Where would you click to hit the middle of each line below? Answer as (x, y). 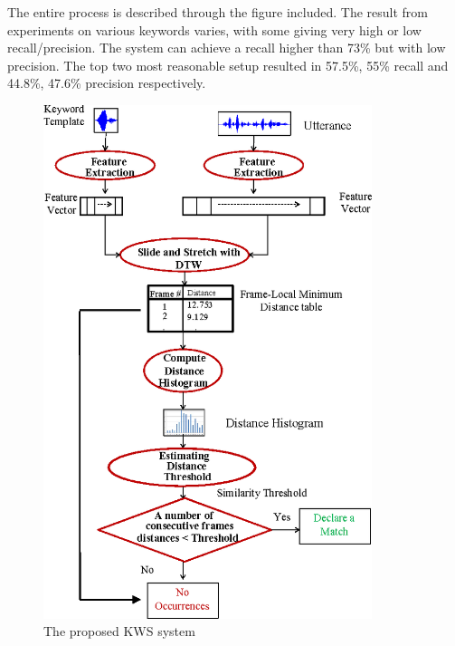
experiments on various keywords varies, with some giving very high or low (214, 29)
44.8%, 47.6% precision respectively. (107, 83)
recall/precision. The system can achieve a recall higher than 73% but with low (227, 48)
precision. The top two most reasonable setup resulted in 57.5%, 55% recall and (228, 65)
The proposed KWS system (119, 631)
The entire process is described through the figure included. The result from (218, 12)
